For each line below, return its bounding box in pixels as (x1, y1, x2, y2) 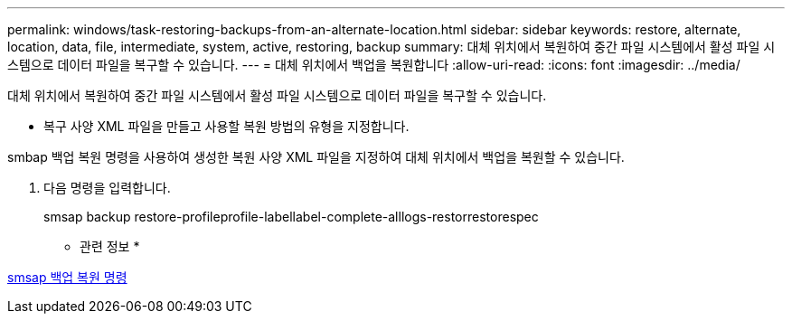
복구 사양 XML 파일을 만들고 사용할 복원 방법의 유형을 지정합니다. (43, 118, 410, 134)
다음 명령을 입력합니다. (43, 180, 171, 195)
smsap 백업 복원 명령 (7, 269, 127, 285)
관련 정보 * (80, 239, 140, 254)
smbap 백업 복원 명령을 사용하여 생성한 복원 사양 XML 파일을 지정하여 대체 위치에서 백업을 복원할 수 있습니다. (7, 149, 625, 165)
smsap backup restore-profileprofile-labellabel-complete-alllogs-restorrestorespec (43, 209, 539, 224)
